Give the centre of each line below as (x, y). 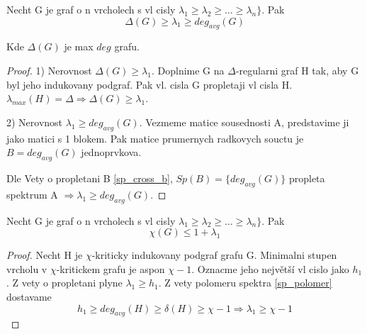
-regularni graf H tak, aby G (297, 70)
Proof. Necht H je (45, 255)
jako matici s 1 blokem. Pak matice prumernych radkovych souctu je (155, 138)
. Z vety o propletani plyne (64, 283)
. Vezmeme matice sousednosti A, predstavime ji (244, 122)
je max (79, 46)
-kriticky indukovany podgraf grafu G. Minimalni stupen (214, 255)
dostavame (29, 296)
